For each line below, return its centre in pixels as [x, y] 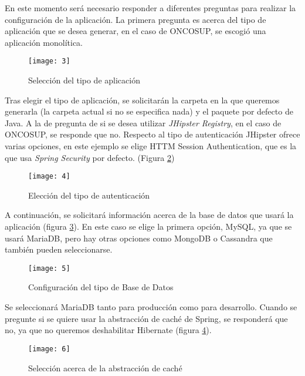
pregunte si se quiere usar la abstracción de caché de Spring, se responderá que [146, 318]
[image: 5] [49, 268]
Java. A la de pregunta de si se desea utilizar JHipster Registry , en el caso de [143, 122]
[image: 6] [49, 349]
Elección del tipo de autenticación [89, 195]
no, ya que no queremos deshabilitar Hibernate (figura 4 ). [108, 330]
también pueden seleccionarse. [59, 249]
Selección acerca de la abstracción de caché [105, 367]
